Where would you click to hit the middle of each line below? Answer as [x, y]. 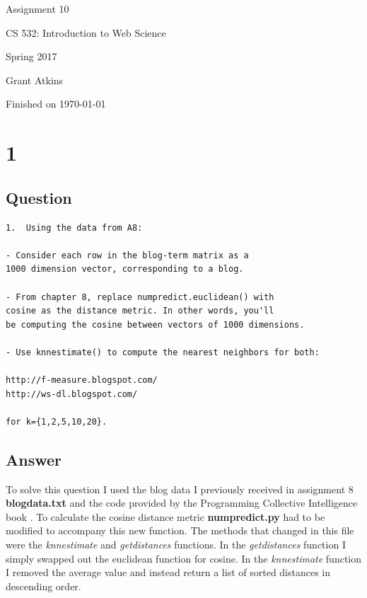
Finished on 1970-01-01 [56, 104]
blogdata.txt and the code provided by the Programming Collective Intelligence [182, 503]
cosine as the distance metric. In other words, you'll [140, 311]
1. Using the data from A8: [74, 228]
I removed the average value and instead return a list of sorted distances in [168, 572]
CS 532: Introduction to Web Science [86, 32]
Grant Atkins [35, 80]
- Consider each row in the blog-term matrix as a [127, 255]
